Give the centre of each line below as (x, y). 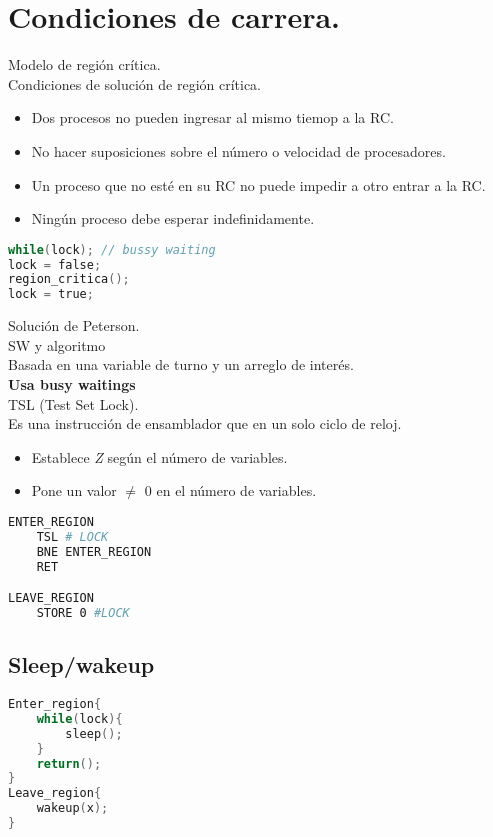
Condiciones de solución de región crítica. (135, 83)
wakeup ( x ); (72, 808)
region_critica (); (69, 279)
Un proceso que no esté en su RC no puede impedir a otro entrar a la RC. (258, 184)
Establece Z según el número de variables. (159, 456)
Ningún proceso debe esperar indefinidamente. (173, 218)
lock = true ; (51, 294)
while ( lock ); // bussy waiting (112, 249)
